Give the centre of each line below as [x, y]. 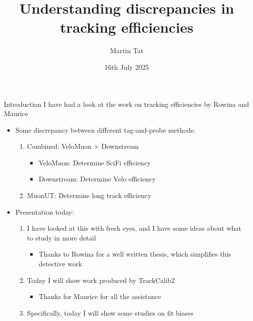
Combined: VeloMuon [59, 146]
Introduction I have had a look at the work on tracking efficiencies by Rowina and [126, 104]
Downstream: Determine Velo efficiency [97, 179]
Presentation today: [45, 211]
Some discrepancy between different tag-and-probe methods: [105, 130]
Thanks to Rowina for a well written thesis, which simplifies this [135, 254]
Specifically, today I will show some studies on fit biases [110, 312]
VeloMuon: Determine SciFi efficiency [95, 162]
